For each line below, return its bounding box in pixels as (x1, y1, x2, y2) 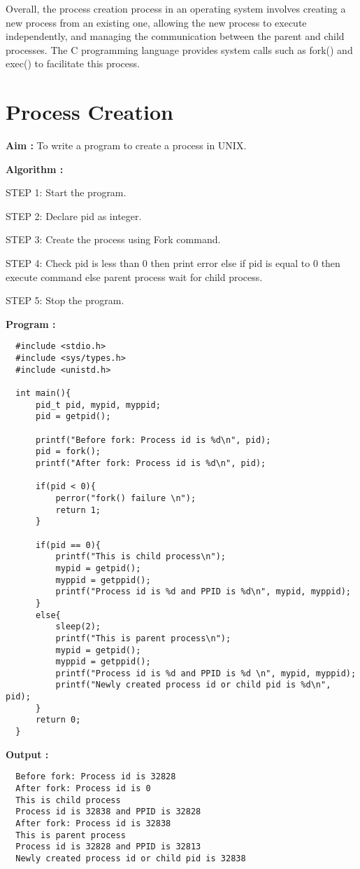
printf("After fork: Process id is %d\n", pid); (35, 458, 266, 468)
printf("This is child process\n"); (55, 552, 226, 562)
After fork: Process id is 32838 (15, 818, 171, 828)
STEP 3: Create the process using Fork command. (6, 232, 221, 247)
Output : (6, 746, 49, 761)
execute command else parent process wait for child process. (6, 269, 263, 284)
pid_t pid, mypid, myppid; (35, 399, 161, 410)
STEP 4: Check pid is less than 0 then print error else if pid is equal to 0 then (6, 256, 340, 271)
